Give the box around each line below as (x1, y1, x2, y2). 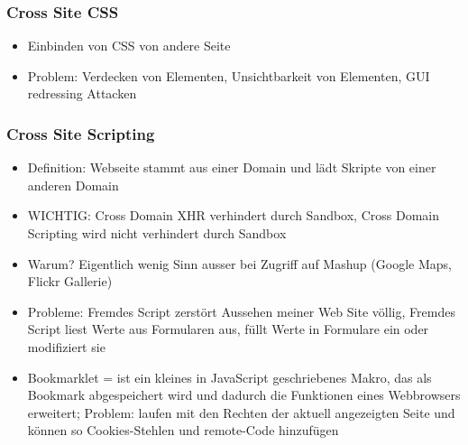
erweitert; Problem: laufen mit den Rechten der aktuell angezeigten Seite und (27, 403, 455, 422)
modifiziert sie (27, 337, 106, 356)
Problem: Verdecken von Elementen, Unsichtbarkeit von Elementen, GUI (27, 66, 430, 85)
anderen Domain (27, 175, 119, 194)
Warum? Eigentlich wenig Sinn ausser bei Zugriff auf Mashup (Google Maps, (27, 254, 452, 273)
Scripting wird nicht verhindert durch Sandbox (27, 224, 287, 242)
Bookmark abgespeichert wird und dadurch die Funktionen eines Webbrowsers (27, 385, 461, 404)
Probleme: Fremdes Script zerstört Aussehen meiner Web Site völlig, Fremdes (27, 301, 455, 320)
